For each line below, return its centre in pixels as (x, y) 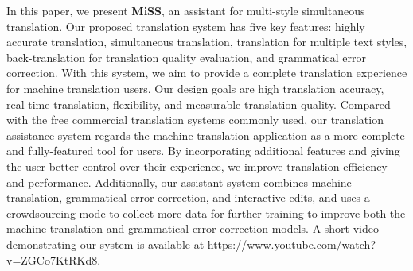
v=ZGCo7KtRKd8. (54, 259)
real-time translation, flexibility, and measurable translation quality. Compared (199, 104)
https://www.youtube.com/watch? (292, 244)
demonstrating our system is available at (105, 244)
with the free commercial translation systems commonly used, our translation (195, 120)
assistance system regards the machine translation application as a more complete (206, 135)
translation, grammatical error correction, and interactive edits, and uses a (188, 197)
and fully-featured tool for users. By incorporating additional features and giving (203, 151)
